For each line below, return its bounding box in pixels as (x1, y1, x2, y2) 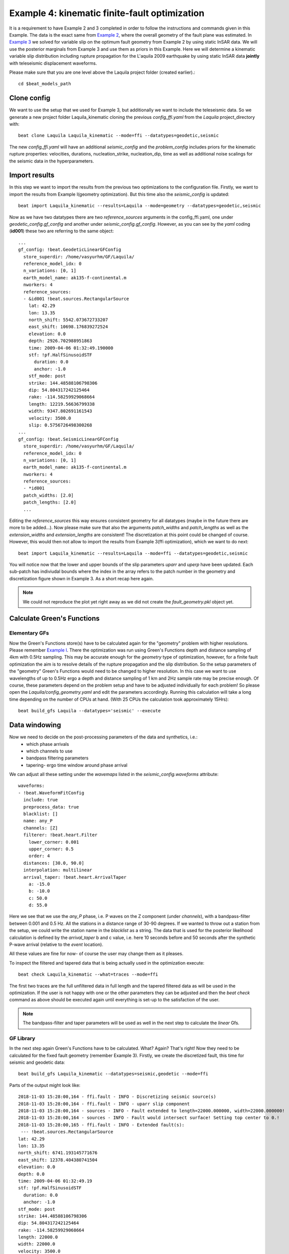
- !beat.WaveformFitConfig (18, 790, 85, 796)
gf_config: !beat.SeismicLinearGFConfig (18, 436, 119, 442)
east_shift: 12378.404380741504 (18, 1157, 98, 1163)
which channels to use (26, 748, 73, 754)
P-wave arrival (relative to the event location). (9, 942, 104, 948)
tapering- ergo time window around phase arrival (26, 762, 128, 768)
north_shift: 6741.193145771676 (18, 1150, 98, 1156)
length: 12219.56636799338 (28, 401, 95, 407)
